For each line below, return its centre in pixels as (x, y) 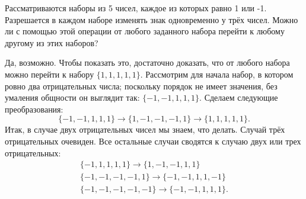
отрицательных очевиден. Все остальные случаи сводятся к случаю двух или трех (153, 141)
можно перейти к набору (50, 74)
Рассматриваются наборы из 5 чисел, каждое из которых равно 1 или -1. (136, 8)
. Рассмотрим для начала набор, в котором (217, 74)
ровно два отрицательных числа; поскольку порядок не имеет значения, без (141, 86)
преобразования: (34, 109)
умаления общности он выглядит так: (72, 97)
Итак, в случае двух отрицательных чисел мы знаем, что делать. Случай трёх (145, 129)
